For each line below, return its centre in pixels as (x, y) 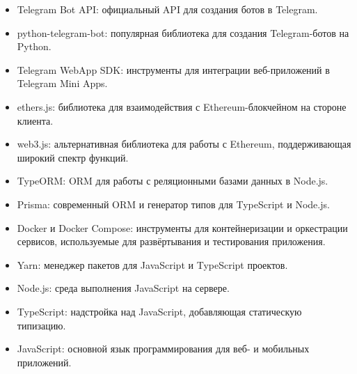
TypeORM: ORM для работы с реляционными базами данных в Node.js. (173, 181)
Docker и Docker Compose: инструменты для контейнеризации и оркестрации (182, 227)
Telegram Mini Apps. (62, 83)
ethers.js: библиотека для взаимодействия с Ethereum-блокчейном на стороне (182, 106)
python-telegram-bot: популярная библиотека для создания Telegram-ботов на (183, 32)
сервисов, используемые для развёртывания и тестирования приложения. (171, 241)
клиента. (35, 120)
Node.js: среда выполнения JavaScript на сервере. (123, 288)
